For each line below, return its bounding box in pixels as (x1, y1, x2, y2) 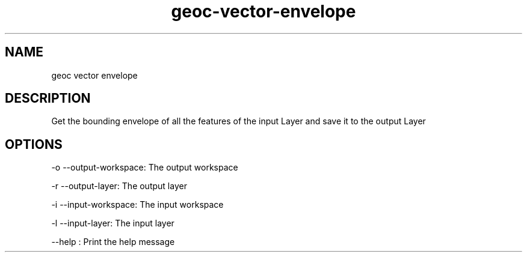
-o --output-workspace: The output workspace (51, 162, 238, 173)
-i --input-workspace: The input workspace (51, 199, 224, 210)
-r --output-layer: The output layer (51, 181, 187, 192)
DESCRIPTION (5, 91, 91, 106)
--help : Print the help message (51, 237, 175, 247)
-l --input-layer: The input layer (51, 218, 174, 229)
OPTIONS (5, 136, 63, 152)
